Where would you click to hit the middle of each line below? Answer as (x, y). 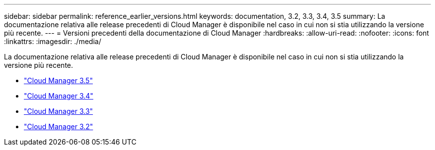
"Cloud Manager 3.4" (59, 96)
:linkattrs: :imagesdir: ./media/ (53, 41)
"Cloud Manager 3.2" (59, 126)
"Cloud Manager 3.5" (58, 80)
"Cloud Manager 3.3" (59, 111)
